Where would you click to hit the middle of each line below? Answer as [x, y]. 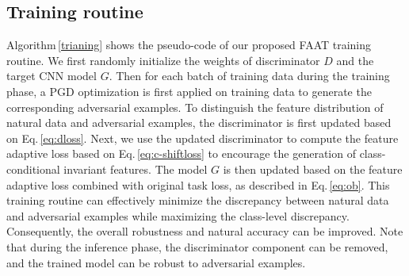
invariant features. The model [136, 169]
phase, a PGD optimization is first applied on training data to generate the [189, 91]
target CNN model [52, 76]
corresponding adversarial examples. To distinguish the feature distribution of [195, 107]
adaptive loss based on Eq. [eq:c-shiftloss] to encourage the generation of [181, 153]
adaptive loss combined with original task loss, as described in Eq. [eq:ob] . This [198, 184]
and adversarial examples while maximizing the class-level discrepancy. [178, 215]
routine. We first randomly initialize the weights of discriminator [163, 60]
